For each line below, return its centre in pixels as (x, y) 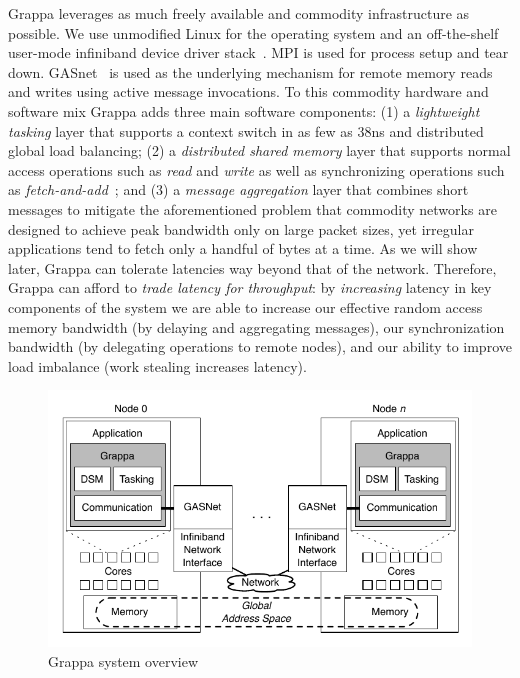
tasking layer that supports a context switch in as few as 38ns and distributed (246, 130)
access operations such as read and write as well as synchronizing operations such (256, 169)
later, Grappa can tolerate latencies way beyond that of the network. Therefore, (252, 267)
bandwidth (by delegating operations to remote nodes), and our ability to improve (260, 346)
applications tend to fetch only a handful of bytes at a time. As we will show (243, 248)
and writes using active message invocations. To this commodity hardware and (248, 91)
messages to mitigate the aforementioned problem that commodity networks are (252, 208)
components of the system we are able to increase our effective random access (245, 306)
